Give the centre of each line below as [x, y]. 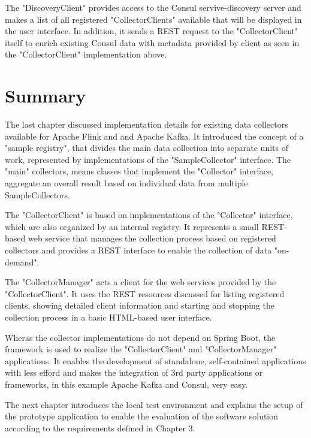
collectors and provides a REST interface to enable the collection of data [138, 250]
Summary [46, 96]
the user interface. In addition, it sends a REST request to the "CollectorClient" [152, 31]
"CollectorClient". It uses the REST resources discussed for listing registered [145, 293]
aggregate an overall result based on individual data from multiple [126, 183]
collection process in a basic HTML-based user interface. [108, 317]
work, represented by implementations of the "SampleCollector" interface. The [148, 159]
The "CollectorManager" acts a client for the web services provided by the [141, 282]
